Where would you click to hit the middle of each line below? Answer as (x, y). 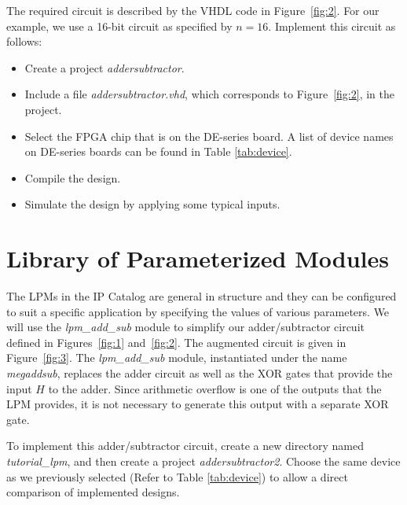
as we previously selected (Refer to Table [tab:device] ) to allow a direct (177, 476)
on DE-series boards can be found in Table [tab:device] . (158, 151)
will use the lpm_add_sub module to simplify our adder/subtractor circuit (185, 327)
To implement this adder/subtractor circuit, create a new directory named (185, 446)
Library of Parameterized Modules (198, 258)
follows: (24, 41)
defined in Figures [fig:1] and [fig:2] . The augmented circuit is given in (176, 342)
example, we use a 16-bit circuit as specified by (119, 26)
